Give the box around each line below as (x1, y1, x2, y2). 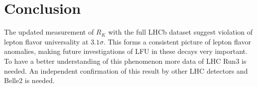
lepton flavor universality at (4, 36, 89, 46)
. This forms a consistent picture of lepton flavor (103, 36, 251, 46)
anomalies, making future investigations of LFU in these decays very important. (4, 46, 248, 56)
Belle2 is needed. (4, 75, 55, 86)
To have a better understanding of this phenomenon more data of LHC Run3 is (4, 55, 247, 66)
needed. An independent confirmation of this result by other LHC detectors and (4, 65, 248, 76)
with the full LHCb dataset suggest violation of (108, 27, 253, 37)
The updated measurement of (4, 27, 94, 37)
